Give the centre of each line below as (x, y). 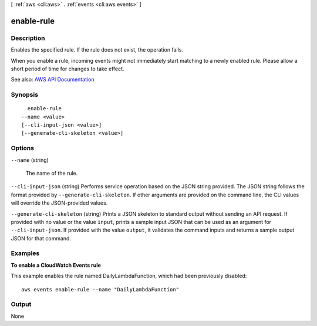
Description (28, 38)
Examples (25, 253)
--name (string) (30, 160)
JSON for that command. (41, 238)
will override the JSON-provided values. (59, 203)
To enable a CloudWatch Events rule (56, 265)
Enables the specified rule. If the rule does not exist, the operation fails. (97, 50)
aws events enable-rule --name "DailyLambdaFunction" (100, 289)
